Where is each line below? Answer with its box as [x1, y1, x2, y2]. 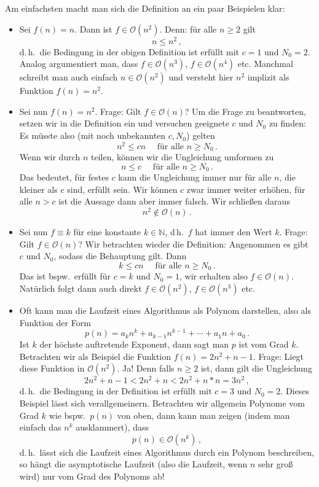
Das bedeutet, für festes [19, 171, 109, 184]
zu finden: [269, 117, 306, 130]
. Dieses [280, 384, 309, 397]
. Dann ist [74, 22, 112, 35]
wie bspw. [49, 408, 86, 421]
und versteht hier [168, 71, 234, 84]
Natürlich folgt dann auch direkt [19, 281, 142, 294]
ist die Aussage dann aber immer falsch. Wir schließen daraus [58, 195, 290, 208]
